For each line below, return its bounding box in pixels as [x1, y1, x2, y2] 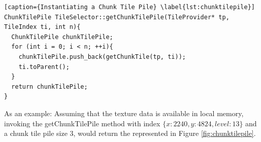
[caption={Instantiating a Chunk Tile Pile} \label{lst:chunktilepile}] [4, 4, 255, 11]
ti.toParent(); [18, 63, 70, 70]
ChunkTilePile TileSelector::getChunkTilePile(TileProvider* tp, [4, 13, 230, 21]
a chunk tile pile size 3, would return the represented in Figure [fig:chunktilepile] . [4, 128, 256, 138]
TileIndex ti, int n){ [4, 23, 81, 31]
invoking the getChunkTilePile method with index [4, 118, 160, 128]
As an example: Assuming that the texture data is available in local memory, [4, 108, 244, 118]
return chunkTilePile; [11, 83, 88, 90]
